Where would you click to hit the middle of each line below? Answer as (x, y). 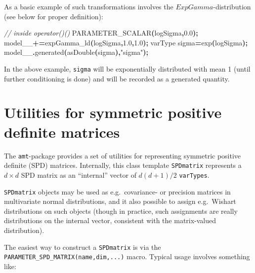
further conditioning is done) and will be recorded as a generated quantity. (117, 78)
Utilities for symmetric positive (113, 112)
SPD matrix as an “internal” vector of (79, 175)
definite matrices (62, 132)
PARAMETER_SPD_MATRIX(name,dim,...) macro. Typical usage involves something (127, 256)
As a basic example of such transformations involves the (89, 6)
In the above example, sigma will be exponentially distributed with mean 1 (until (127, 68)
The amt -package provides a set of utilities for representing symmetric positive (123, 155)
